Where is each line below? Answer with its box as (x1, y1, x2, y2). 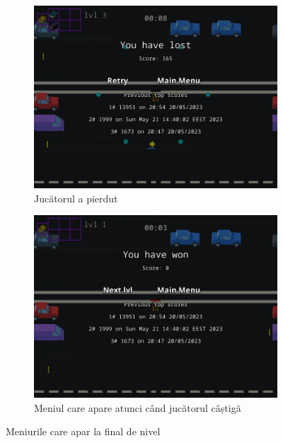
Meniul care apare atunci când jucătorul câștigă (34, 400, 241, 415)
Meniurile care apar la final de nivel (6, 424, 161, 439)
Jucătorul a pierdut (34, 190, 118, 205)
